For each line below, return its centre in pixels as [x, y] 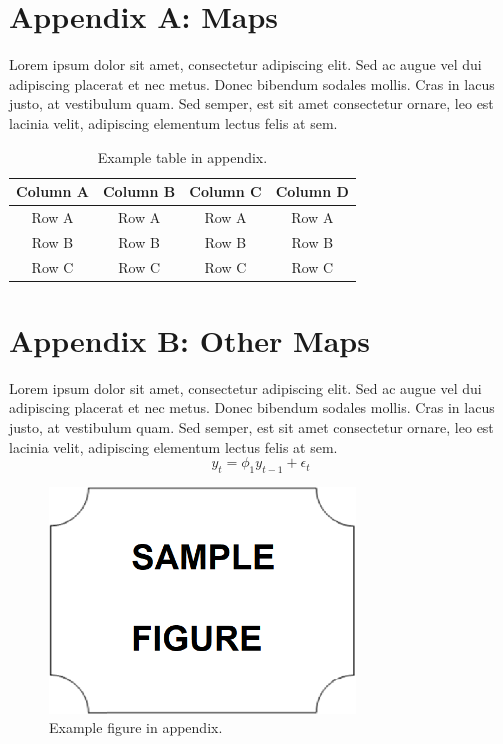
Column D [312, 191]
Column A [52, 191]
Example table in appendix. [182, 156]
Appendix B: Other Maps [189, 339]
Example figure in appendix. [136, 727]
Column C [225, 191]
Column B [139, 191]
